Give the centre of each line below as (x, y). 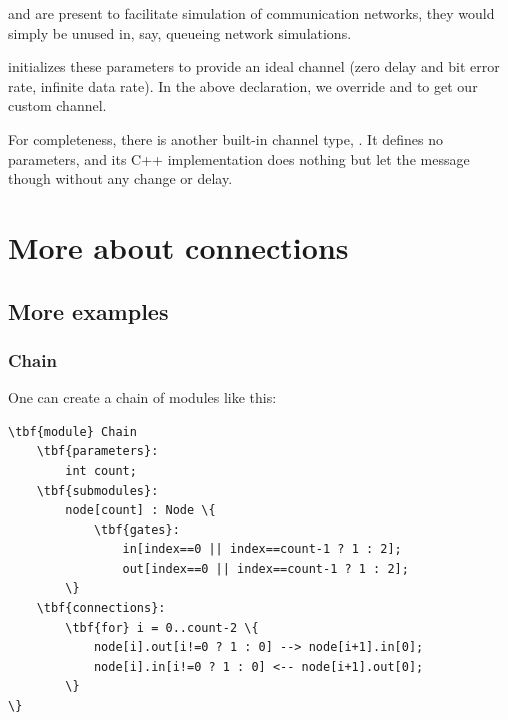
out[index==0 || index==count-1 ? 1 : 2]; (265, 568)
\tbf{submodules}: (97, 490)
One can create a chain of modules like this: (142, 397)
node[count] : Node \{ (140, 510)
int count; (101, 470)
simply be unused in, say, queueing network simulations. (180, 32)
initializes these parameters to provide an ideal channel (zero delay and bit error (254, 66)
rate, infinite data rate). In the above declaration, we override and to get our (243, 85)
